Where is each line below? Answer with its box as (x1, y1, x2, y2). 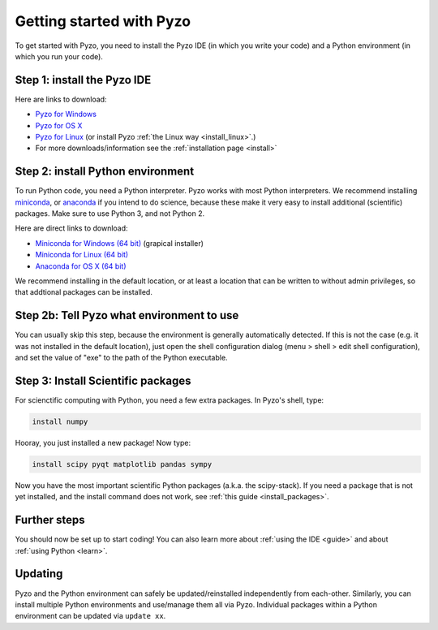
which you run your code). (15, 51, 103, 61)
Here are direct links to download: (15, 223, 129, 233)
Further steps (15, 513, 85, 527)
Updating (15, 567, 63, 580)
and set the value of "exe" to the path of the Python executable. (15, 353, 228, 363)
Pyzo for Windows (35, 110, 97, 119)
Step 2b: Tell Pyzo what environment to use (15, 309, 239, 322)
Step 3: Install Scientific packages (15, 373, 191, 387)
